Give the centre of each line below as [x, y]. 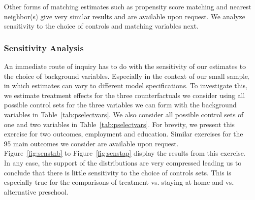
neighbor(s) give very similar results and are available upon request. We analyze [125, 16]
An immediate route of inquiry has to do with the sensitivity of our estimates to [125, 66]
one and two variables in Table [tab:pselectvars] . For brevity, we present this [119, 124]
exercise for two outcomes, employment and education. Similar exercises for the [124, 134]
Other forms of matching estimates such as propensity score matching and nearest [128, 6]
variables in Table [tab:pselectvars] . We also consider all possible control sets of [124, 114]
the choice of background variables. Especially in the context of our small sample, [127, 76]
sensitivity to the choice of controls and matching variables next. [101, 26]
